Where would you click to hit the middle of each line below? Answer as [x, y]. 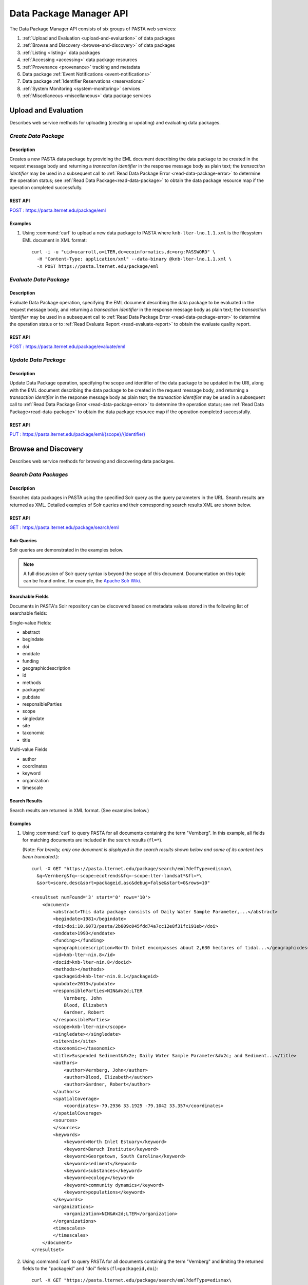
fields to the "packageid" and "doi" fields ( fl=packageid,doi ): [90, 1269]
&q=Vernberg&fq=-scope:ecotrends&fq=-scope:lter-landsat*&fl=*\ [119, 876]
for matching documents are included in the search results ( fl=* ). [92, 840]
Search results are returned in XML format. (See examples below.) [79, 810]
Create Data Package [37, 136]
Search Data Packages [39, 474]
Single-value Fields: [30, 622]
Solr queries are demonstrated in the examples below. [66, 550]
